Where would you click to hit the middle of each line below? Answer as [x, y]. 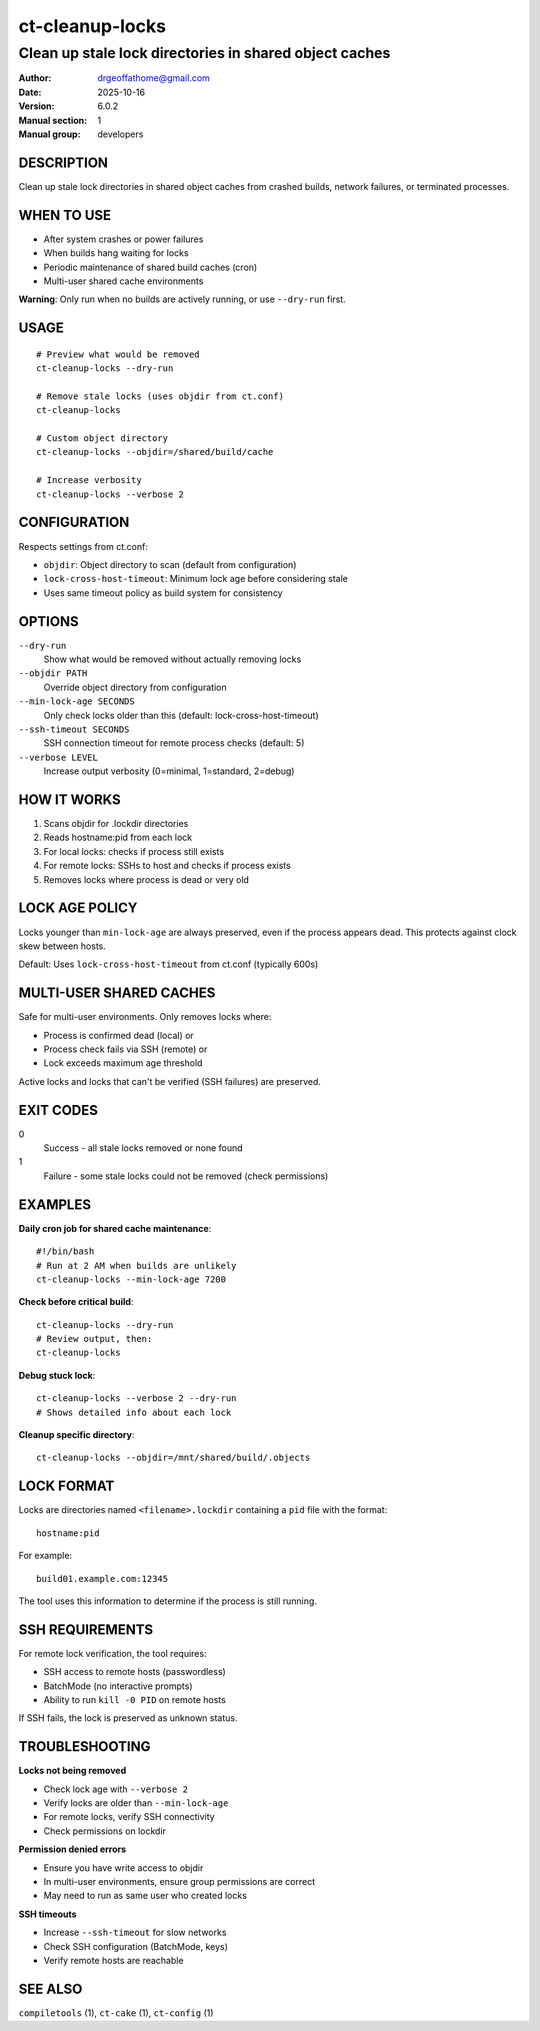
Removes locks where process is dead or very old [146, 879]
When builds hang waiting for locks [116, 253]
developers [120, 134]
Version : [36, 106]
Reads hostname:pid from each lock [118, 837]
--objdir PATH [53, 673]
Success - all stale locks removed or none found [143, 1148]
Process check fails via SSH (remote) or [125, 1049]
